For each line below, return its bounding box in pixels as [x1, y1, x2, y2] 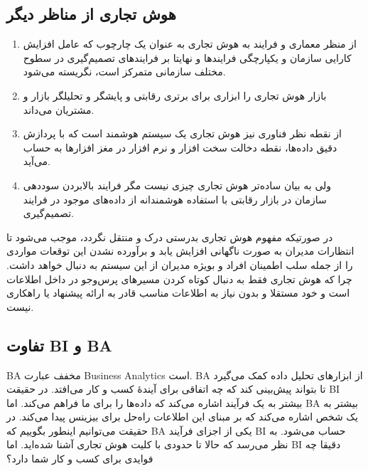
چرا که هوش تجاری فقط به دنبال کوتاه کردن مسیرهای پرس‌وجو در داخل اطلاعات [6, 271, 352, 286]
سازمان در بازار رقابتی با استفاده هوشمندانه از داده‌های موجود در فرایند [23, 191, 327, 206]
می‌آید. [23, 154, 51, 169]
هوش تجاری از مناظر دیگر [6, 3, 176, 25]
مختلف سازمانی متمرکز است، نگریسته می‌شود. [23, 64, 226, 79]
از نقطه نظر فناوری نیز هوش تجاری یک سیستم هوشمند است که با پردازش [23, 126, 342, 141]
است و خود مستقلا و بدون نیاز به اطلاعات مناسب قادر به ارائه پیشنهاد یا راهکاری [6, 285, 350, 300]
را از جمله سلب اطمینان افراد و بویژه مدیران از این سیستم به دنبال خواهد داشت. [6, 257, 353, 272]
